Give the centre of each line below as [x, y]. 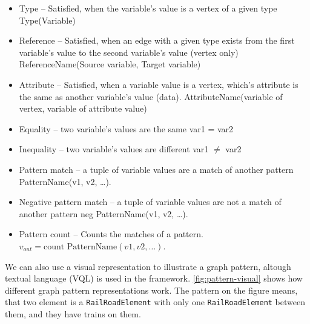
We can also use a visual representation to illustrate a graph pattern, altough [148, 266]
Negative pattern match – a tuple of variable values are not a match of [150, 202]
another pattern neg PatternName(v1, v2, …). [104, 213]
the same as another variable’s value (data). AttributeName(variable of [151, 96]
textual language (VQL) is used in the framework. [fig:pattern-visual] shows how [154, 278]
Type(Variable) [47, 20]
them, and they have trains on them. [73, 313]
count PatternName [80, 247]
